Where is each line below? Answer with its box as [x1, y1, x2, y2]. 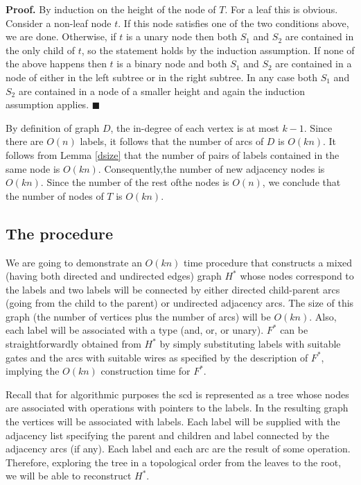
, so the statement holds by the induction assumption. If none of [81, 42, 355, 57]
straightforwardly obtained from [6, 337, 141, 351]
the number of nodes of [6, 188, 104, 203]
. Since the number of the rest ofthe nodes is [40, 175, 229, 189]
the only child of [6, 42, 75, 57]
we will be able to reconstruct [6, 468, 132, 483]
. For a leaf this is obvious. [224, 2, 338, 16]
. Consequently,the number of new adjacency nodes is [98, 161, 325, 176]
